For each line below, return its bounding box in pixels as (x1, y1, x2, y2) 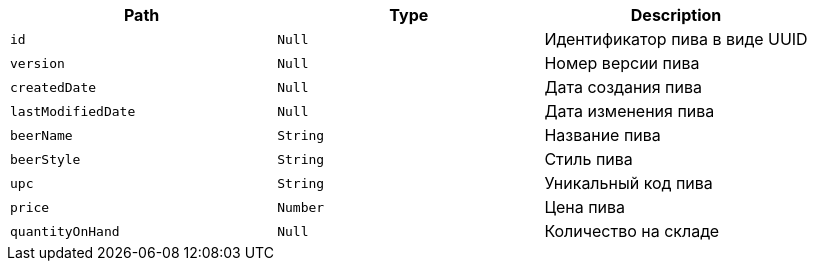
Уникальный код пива (544, 173, 713, 193)
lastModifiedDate (10, 103, 136, 119)
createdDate (10, 79, 97, 95)
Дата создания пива (544, 77, 703, 97)
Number (277, 199, 325, 215)
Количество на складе (544, 221, 720, 241)
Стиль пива (544, 149, 633, 169)
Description (630, 5, 722, 25)
